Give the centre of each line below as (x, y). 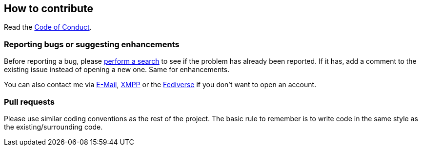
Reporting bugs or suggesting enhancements (92, 44)
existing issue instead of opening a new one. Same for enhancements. (117, 70)
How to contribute (49, 9)
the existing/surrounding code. (53, 127)
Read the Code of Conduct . (48, 27)
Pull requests (29, 102)
